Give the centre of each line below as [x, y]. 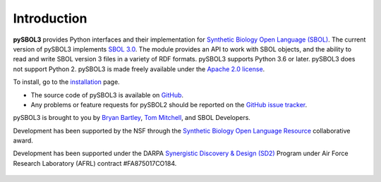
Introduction [50, 18]
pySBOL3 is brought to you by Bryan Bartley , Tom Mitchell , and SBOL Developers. [132, 118]
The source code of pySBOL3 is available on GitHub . [107, 95]
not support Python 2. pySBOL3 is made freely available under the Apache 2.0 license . [139, 69]
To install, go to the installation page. [66, 82]
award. [23, 140]
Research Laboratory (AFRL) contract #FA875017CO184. [95, 163]
